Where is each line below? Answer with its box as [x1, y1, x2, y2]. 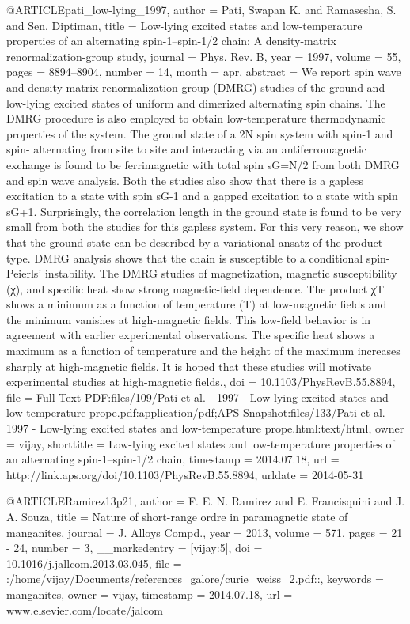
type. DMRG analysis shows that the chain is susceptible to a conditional [6, 249, 363, 266]
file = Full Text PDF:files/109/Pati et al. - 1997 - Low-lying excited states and [6, 388, 389, 405]
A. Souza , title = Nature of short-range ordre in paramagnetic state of [6, 509, 348, 524]
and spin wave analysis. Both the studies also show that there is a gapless [6, 172, 363, 188]
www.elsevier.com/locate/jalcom [6, 601, 164, 618]
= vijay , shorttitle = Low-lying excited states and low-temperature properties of [6, 435, 395, 452]
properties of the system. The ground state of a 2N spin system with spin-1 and [6, 125, 393, 142]
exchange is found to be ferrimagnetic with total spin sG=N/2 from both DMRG [6, 156, 400, 172]
